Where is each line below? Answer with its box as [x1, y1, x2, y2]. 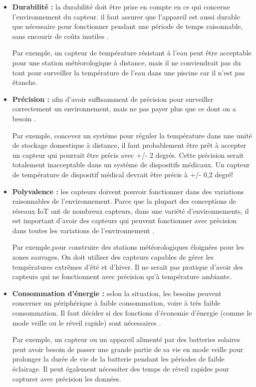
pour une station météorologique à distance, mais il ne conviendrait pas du [12, 57, 241, 67]
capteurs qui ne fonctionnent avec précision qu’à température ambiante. [12, 271, 232, 282]
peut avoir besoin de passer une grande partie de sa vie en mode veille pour [12, 344, 244, 354]
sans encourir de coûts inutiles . [12, 30, 109, 41]
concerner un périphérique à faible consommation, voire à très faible [12, 298, 221, 308]
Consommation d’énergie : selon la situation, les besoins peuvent [12, 288, 222, 298]
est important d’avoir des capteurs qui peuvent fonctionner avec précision [12, 215, 237, 226]
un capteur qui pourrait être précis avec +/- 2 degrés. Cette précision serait [12, 149, 244, 160]
